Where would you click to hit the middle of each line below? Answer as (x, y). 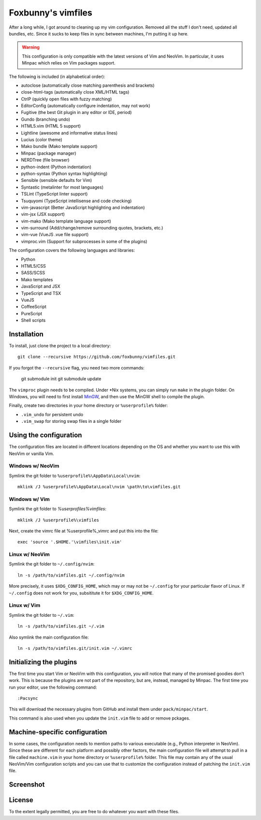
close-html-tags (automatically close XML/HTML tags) (75, 92)
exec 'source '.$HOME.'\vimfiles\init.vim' (70, 542)
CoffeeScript (34, 307)
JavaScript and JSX (41, 287)
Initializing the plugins (43, 662)
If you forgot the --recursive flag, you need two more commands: (77, 368)
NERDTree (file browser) (45, 160)
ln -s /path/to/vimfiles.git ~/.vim (61, 626)
